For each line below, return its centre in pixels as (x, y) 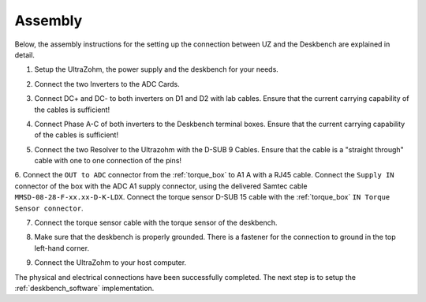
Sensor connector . (49, 208)
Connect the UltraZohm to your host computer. (110, 263)
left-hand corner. (62, 248)
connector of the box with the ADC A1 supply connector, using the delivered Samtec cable (161, 186)
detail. (25, 54)
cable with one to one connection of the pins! (108, 161)
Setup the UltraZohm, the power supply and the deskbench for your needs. (157, 69)
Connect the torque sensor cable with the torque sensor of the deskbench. (156, 223)
